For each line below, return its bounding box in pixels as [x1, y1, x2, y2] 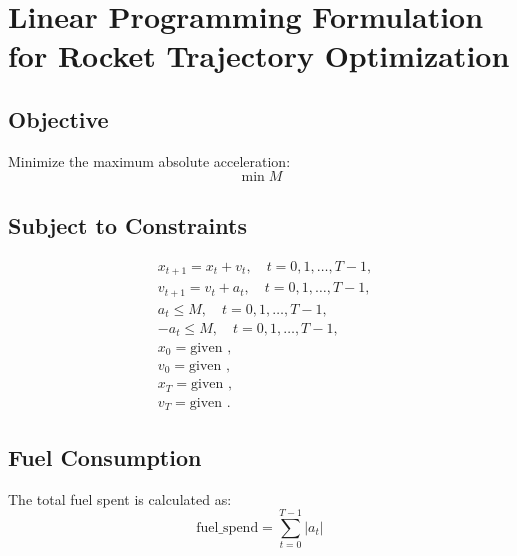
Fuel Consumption [8, 441, 202, 472]
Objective [8, 103, 109, 134]
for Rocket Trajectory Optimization [8, 35, 510, 76]
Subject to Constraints [8, 209, 247, 240]
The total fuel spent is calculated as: [8, 488, 232, 509]
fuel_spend [196, 521, 259, 536]
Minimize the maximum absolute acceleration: [8, 150, 291, 171]
